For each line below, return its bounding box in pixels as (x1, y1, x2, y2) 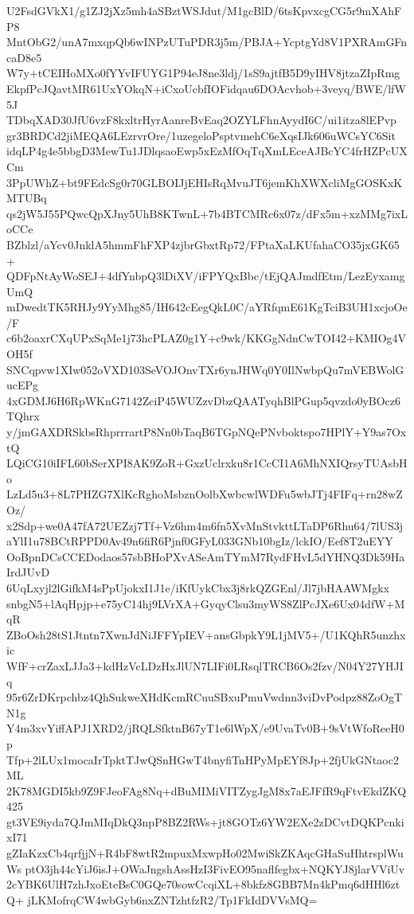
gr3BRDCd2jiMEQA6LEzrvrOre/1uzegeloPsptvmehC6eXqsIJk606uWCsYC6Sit (6, 127, 396, 143)
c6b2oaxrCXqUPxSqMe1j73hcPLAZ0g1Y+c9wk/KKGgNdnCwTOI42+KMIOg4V (6, 330, 407, 346)
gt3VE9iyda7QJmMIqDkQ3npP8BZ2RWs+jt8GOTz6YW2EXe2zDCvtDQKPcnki (6, 813, 404, 830)
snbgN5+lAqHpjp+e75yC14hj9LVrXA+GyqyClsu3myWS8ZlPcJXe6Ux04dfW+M (6, 595, 405, 611)
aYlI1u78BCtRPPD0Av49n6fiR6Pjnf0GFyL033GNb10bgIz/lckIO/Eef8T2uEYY (6, 533, 393, 549)
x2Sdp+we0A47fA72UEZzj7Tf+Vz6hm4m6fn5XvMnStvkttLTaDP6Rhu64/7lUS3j (6, 517, 404, 533)
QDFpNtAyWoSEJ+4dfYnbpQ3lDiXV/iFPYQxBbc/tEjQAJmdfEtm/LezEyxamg (6, 268, 405, 284)
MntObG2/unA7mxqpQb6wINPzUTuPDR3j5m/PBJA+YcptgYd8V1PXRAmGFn (6, 33, 408, 50)
